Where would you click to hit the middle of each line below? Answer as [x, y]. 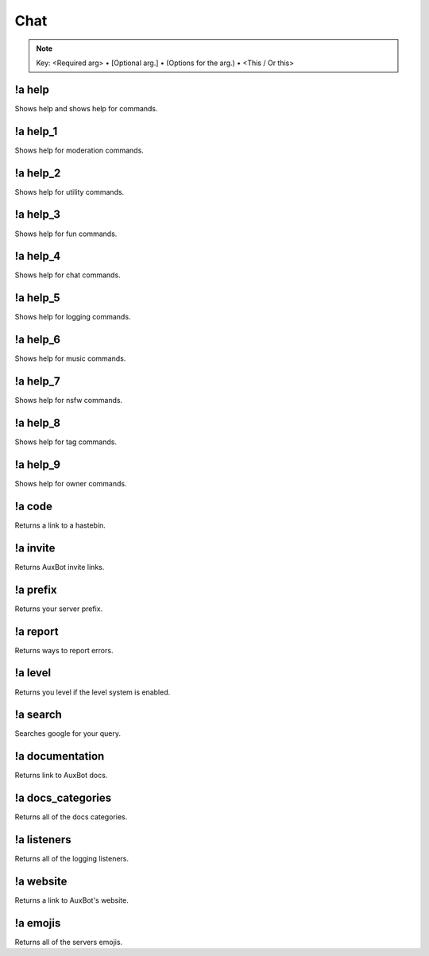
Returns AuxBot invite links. [60, 567]
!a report [37, 631]
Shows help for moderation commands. [79, 150]
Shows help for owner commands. [71, 484]
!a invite [35, 548]
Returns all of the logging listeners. [72, 859]
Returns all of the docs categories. [71, 817]
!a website [41, 881]
